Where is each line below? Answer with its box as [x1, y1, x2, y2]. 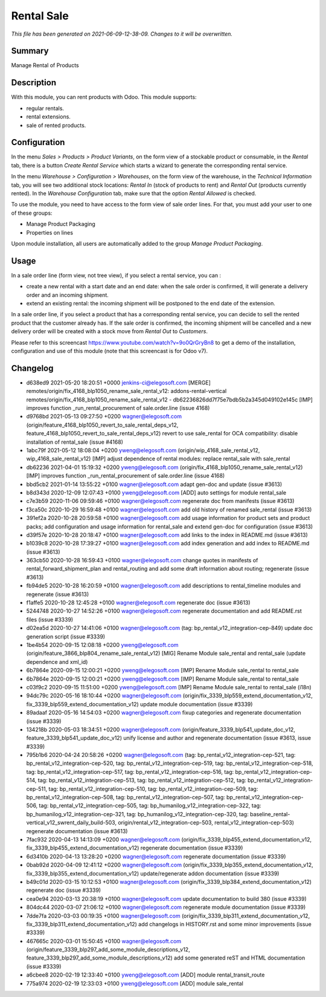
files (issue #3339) [26, 615, 74, 623]
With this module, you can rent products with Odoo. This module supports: [11, 94, 197, 101]
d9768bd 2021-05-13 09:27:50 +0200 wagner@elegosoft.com [26, 413, 182, 420]
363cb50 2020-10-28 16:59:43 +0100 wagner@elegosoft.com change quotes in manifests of [26, 557, 258, 564]
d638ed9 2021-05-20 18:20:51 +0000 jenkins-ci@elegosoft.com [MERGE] [26, 378, 211, 386]
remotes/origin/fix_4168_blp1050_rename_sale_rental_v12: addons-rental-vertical [26, 388, 227, 395]
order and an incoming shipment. [26, 291, 109, 299]
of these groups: [11, 209, 53, 216]
